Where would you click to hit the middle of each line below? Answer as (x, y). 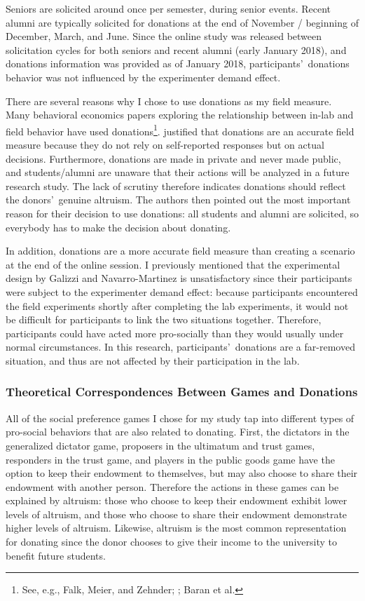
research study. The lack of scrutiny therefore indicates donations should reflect (176, 185)
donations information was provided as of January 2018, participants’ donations (178, 63)
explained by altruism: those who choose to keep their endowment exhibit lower (177, 500)
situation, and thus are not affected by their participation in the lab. (153, 360)
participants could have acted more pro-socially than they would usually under (175, 333)
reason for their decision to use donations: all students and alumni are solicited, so (182, 213)
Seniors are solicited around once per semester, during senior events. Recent (168, 8)
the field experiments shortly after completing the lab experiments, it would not (177, 305)
